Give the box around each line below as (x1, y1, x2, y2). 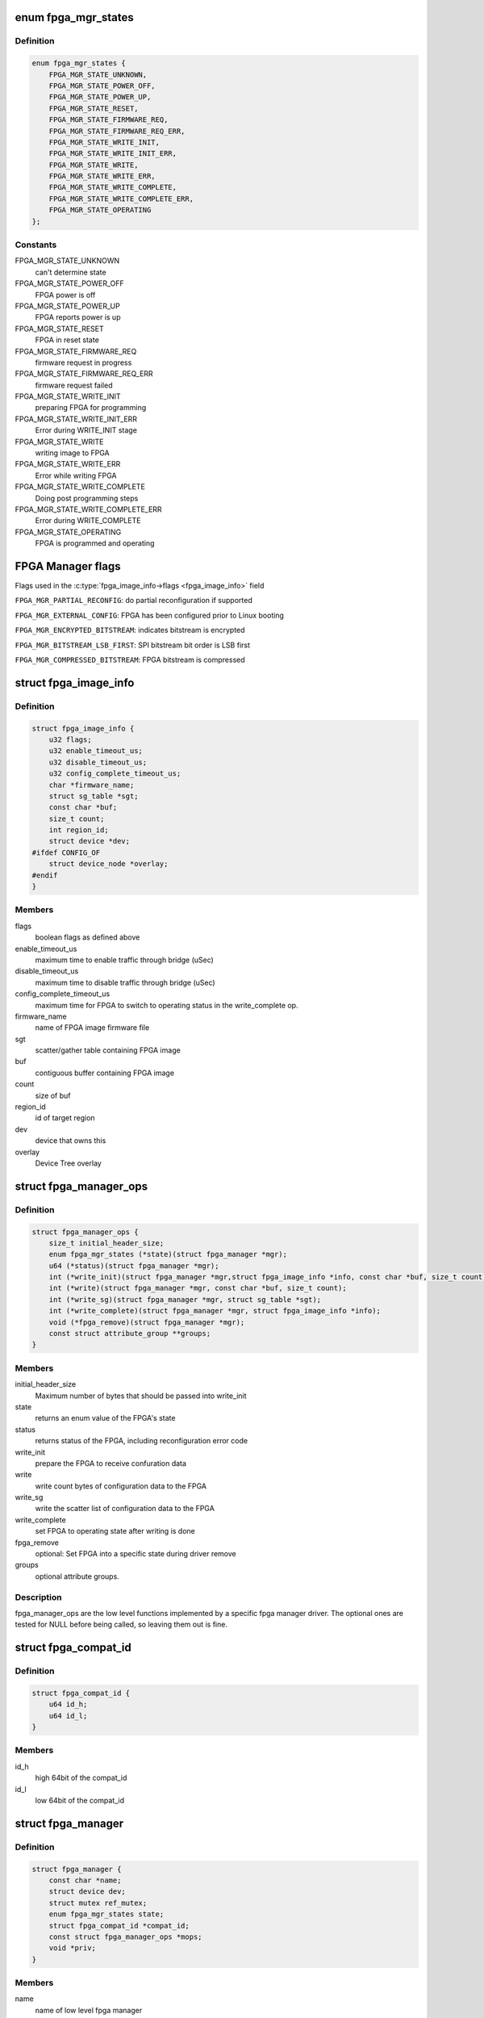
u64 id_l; (48, 1711, 88, 1720)
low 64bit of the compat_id (35, 1795, 125, 1805)
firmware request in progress (35, 358, 132, 367)
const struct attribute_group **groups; (48, 1329, 211, 1338)
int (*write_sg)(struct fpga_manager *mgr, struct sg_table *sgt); (48, 1295, 322, 1304)
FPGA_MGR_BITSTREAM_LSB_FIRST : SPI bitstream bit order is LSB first (15, 640, 250, 650)
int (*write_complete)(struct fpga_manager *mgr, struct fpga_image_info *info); (48, 1306, 381, 1316)
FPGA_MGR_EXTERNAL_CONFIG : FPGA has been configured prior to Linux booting (15, 610, 284, 620)
